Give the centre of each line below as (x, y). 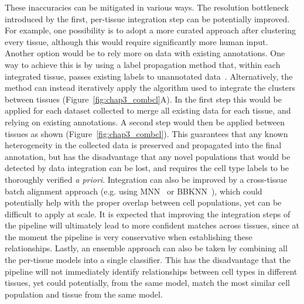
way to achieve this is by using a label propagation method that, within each (143, 64)
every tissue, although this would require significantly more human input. (136, 41)
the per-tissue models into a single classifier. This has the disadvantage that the (148, 260)
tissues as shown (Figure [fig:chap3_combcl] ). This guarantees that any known (146, 133)
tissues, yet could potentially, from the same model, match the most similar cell (147, 283)
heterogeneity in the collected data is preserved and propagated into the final (143, 145)
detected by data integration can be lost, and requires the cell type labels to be (147, 168)
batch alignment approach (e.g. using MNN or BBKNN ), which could (134, 191)
